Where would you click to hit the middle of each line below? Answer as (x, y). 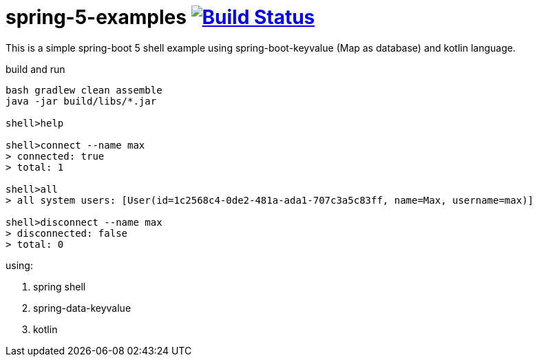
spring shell (60, 286)
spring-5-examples (96, 17)
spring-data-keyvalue (82, 308)
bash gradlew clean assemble (84, 90)
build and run (35, 69)
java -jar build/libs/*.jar (81, 101)
